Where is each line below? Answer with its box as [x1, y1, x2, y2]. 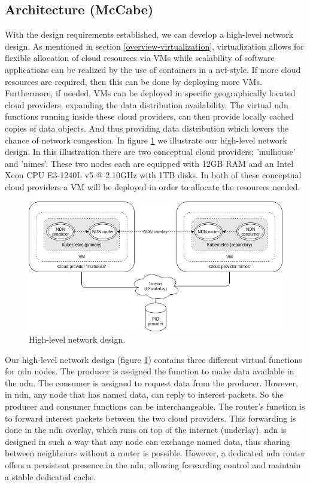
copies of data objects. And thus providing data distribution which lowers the [5, 121, 289, 134]
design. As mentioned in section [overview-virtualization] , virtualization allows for [5, 39, 304, 52]
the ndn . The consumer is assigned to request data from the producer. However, [5, 376, 298, 389]
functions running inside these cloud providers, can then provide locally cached [5, 110, 294, 123]
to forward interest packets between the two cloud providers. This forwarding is [5, 411, 296, 424]
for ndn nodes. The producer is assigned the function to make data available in [5, 365, 294, 377]
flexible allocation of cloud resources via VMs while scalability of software [5, 51, 275, 64]
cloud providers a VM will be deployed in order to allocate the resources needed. [5, 180, 300, 193]
